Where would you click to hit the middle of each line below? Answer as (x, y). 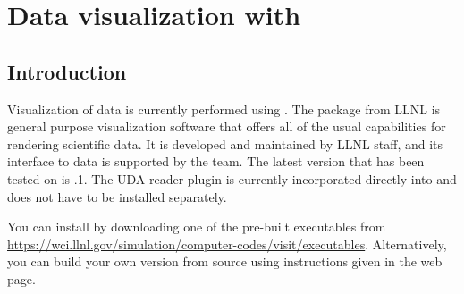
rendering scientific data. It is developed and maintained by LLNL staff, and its (225, 143)
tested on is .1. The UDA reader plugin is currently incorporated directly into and (232, 178)
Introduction (67, 71)
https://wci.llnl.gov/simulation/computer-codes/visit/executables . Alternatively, (227, 244)
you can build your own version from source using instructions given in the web (225, 261)
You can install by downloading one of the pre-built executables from (197, 227)
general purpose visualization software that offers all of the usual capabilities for (227, 126)
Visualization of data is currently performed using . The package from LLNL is (224, 109)
